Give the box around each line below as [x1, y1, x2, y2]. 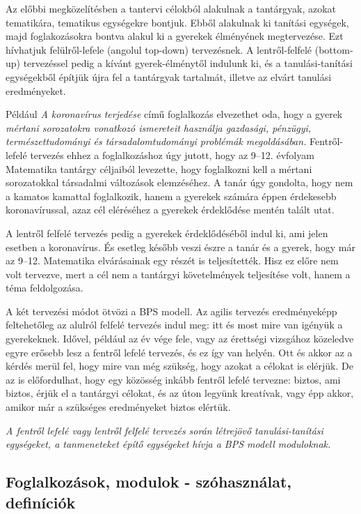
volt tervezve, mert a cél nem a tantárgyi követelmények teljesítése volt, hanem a [6, 266, 351, 281]
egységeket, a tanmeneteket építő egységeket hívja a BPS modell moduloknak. [6, 437, 331, 451]
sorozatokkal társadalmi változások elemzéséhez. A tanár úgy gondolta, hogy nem [6, 175, 353, 190]
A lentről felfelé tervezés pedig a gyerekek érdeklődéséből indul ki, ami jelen [6, 225, 328, 240]
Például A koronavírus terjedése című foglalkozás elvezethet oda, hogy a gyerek [6, 107, 343, 121]
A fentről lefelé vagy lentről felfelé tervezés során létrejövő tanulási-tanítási [6, 423, 323, 437]
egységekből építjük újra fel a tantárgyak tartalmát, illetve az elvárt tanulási [6, 69, 332, 84]
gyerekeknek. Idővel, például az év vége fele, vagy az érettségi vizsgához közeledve [6, 331, 354, 346]
